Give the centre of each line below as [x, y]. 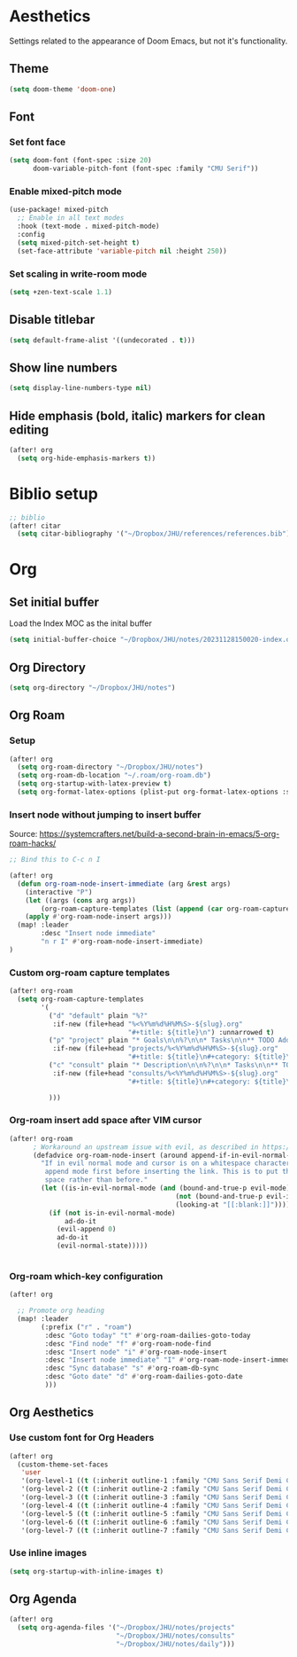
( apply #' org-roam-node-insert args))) [99, 917]
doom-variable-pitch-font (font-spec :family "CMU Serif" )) [145, 169]
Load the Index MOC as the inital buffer [81, 623]
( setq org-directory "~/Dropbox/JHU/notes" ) [92, 688]
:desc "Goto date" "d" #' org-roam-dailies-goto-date [144, 1377]
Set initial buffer [54, 602]
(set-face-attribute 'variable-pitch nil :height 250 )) [122, 251]
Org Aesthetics [52, 1413]
